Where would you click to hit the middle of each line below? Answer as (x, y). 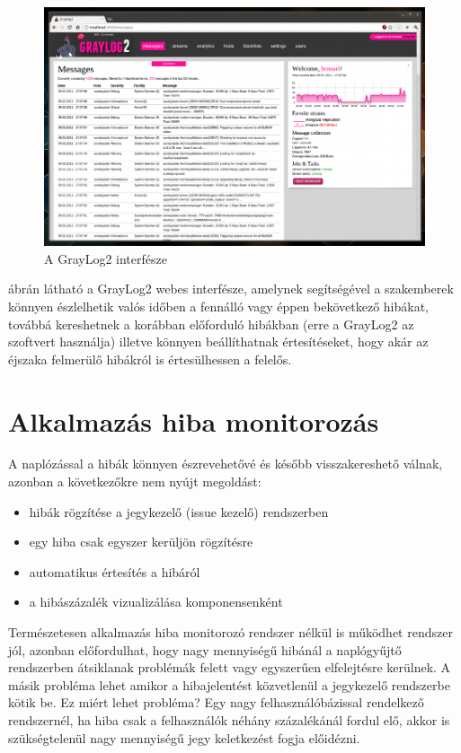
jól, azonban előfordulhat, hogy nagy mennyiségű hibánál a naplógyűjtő (205, 649)
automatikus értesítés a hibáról (115, 571)
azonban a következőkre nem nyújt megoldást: (135, 482)
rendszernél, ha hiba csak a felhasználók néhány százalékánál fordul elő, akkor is (229, 719)
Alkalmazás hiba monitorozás (194, 420)
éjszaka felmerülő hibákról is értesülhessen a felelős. (150, 359)
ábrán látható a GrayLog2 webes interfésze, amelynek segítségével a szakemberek (231, 289)
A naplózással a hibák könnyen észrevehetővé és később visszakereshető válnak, (226, 464)
